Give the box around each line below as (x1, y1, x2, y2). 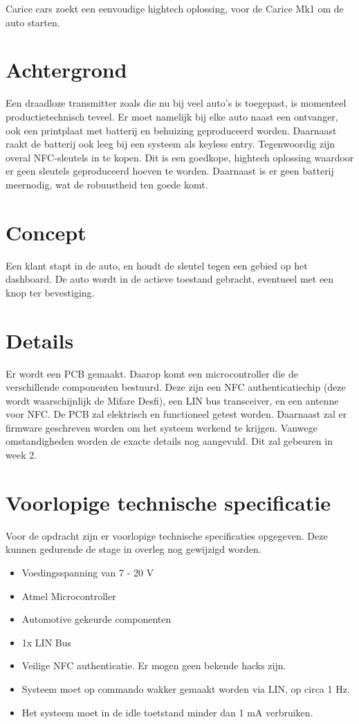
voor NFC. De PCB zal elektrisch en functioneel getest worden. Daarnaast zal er (6, 407, 347, 421)
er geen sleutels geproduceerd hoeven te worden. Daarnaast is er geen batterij (6, 164, 334, 178)
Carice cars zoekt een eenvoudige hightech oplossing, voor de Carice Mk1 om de (6, 1, 344, 15)
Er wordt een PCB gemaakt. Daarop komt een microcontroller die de (6, 366, 298, 380)
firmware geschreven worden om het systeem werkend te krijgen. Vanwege (6, 420, 317, 434)
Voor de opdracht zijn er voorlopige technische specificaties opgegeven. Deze (6, 528, 328, 542)
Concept (6, 218, 86, 246)
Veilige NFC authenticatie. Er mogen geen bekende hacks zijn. (21, 658, 286, 673)
